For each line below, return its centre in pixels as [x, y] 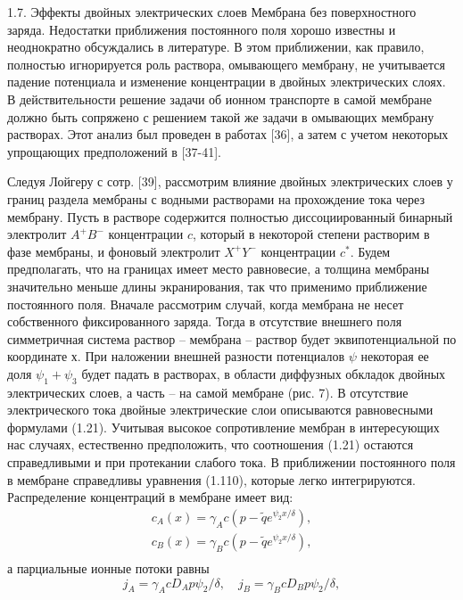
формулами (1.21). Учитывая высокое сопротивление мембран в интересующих [223, 427]
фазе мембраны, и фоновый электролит [114, 251]
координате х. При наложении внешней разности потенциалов [176, 356]
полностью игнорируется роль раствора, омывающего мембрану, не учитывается [227, 64]
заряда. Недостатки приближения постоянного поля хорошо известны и [202, 29]
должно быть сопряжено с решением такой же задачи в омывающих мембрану [221, 116]
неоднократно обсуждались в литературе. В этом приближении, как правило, [216, 47]
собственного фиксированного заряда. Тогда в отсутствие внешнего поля [205, 321]
